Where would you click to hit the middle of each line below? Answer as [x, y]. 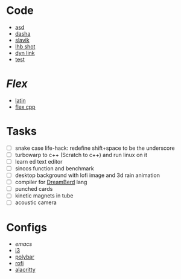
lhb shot [25, 46]
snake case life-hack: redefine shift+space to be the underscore [95, 148]
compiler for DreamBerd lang [51, 182]
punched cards [34, 189]
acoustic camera [36, 202]
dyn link [25, 53]
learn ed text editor [39, 161]
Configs [27, 227]
